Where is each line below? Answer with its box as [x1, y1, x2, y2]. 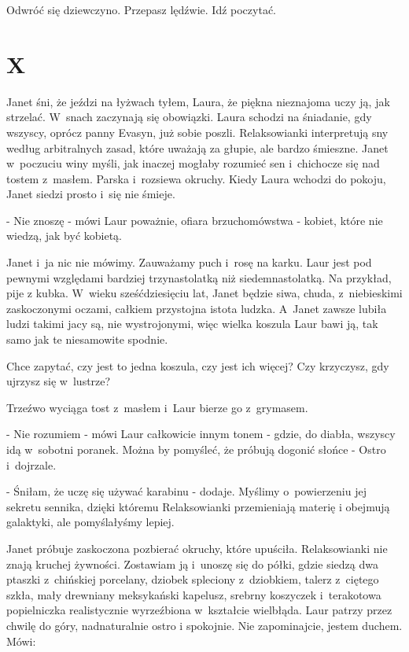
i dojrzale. [6, 456, 57, 473]
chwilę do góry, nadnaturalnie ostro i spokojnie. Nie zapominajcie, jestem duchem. [6, 617, 403, 633]
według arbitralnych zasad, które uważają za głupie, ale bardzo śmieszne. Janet [6, 139, 389, 156]
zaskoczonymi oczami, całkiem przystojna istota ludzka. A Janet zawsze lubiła [6, 300, 387, 316]
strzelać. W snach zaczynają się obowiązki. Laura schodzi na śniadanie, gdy [6, 109, 372, 125]
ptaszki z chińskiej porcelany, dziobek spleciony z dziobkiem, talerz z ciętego [6, 571, 379, 588]
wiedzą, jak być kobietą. [6, 227, 122, 244]
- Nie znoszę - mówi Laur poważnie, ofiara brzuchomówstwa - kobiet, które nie [6, 212, 383, 228]
